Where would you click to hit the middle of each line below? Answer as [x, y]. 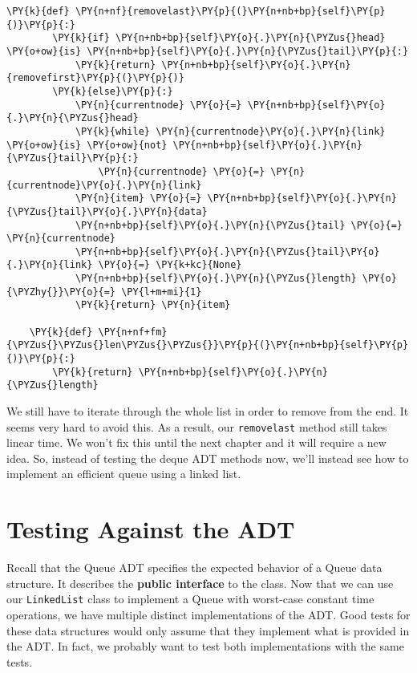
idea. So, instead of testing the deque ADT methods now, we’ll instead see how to [208, 458]
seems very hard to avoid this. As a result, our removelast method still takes [197, 426]
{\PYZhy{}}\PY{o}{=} [61, 292]
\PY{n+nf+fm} [133, 332]
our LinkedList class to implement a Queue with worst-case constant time [190, 599]
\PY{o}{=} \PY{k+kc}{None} [170, 265]
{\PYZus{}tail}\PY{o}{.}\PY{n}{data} [107, 211]
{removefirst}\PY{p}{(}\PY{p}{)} [95, 78]
